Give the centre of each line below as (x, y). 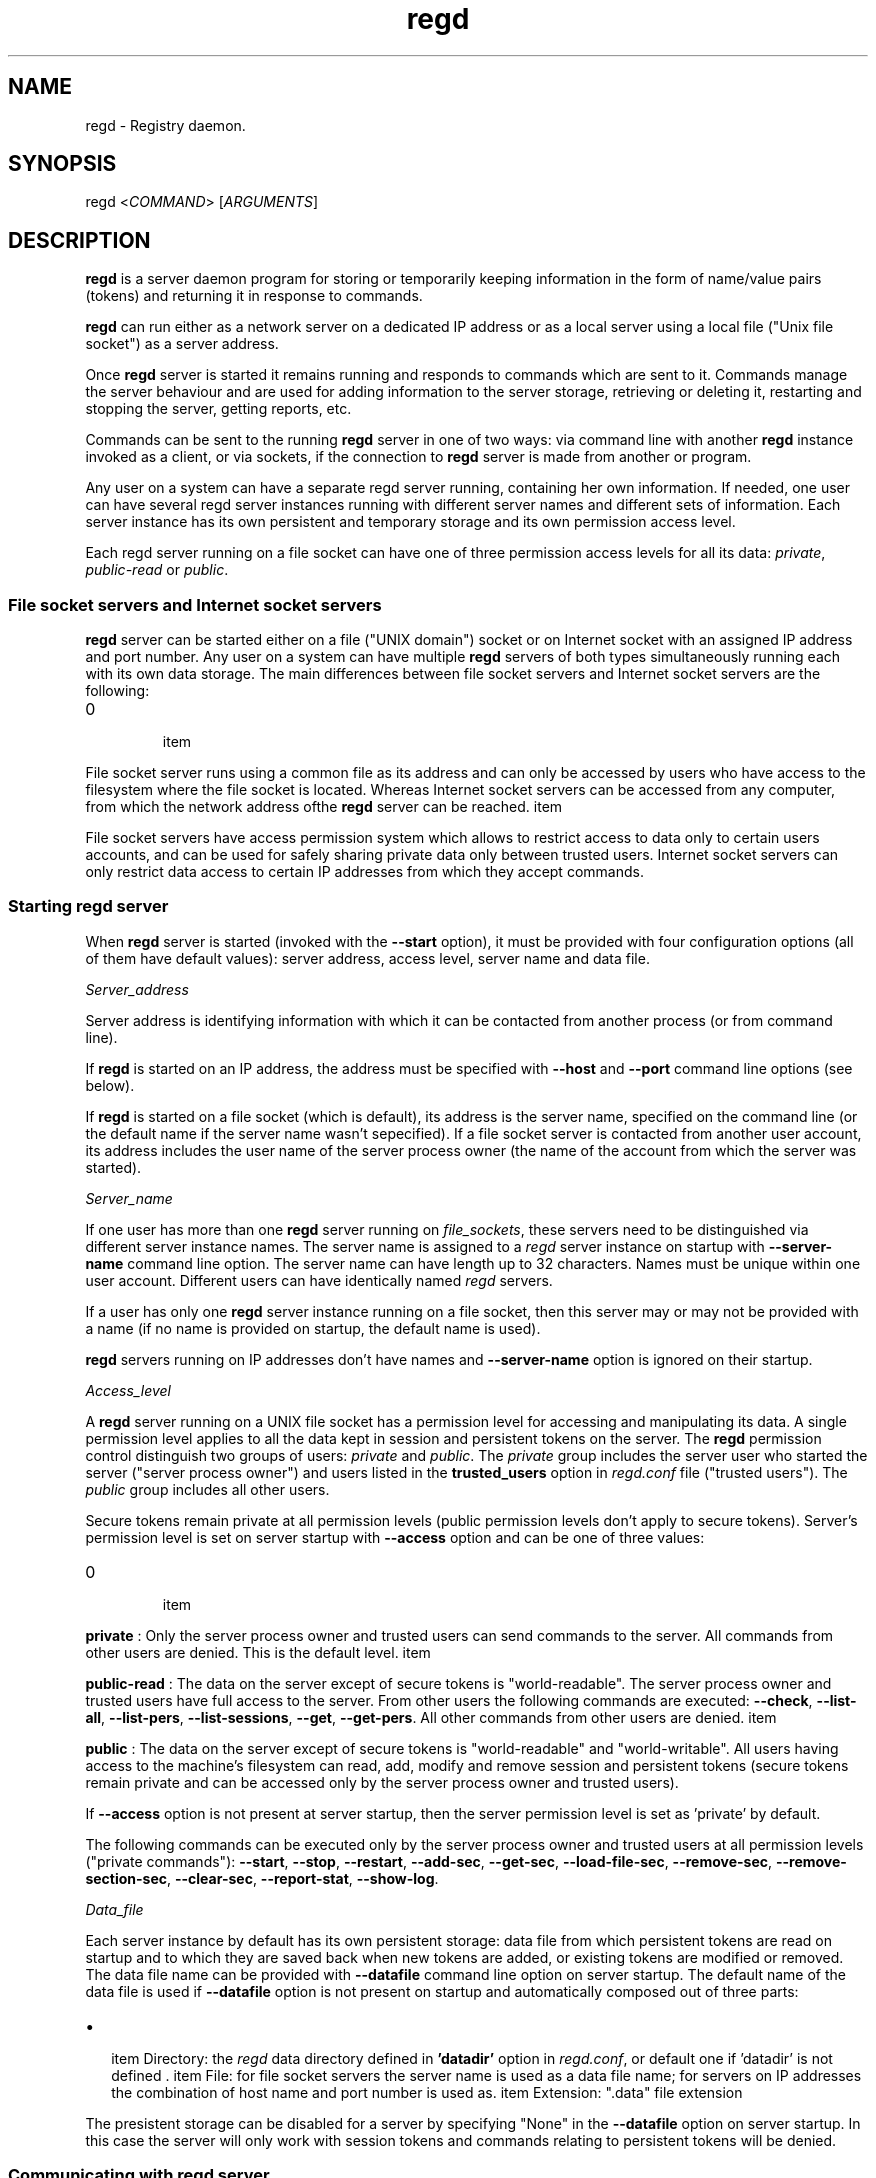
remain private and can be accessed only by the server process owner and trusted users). (382, 1782)
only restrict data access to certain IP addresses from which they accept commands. (364, 872)
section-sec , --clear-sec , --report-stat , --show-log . (262, 1878)
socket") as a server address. (182, 344)
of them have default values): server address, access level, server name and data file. (367, 958)
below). (110, 1085)
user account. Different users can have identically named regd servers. (319, 1280)
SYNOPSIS (62, 164)
